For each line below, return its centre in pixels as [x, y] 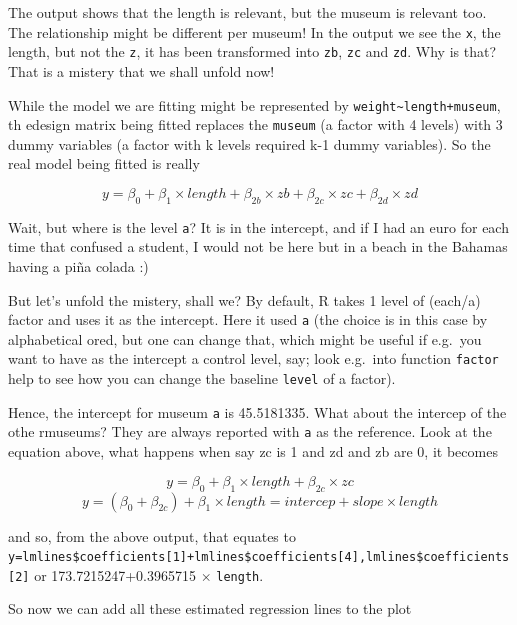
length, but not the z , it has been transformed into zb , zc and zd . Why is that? [252, 51]
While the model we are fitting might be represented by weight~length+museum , [254, 104]
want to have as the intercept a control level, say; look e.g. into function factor [253, 358]
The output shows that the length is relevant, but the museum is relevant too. [247, 12]
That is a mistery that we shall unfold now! [141, 70]
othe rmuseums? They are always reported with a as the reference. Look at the [250, 431]
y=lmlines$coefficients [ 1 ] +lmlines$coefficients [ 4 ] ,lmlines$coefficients [259, 557]
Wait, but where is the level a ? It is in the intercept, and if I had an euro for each [258, 226]
